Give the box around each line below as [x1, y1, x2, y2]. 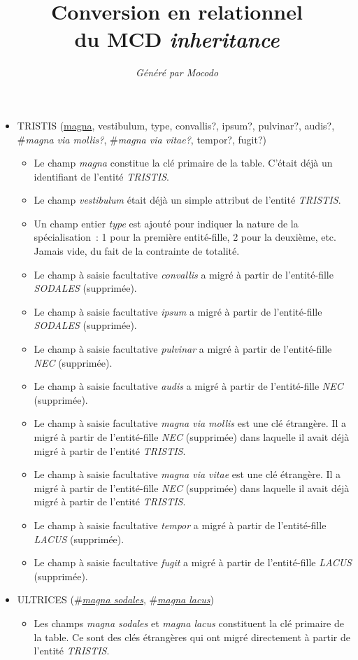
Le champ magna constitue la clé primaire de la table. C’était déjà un [34, 155, 333, 170]
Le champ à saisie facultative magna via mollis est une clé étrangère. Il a [34, 416, 346, 430]
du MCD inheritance [74, 24, 280, 54]
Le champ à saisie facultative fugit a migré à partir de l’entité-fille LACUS [34, 555, 352, 570]
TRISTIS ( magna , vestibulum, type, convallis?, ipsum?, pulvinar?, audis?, [17, 118, 335, 132]
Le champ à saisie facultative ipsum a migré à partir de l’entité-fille [34, 304, 322, 318]
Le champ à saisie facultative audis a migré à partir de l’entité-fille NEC [34, 379, 343, 393]
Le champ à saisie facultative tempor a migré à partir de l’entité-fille [34, 517, 327, 532]
